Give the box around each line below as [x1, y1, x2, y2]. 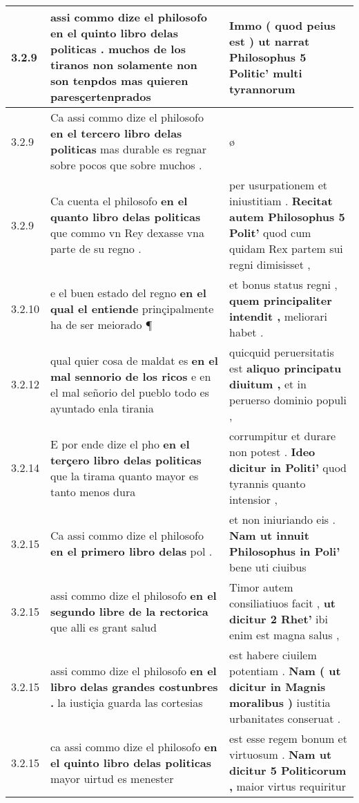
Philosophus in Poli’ [229, 543, 340, 559]
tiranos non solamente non [50, 57, 197, 73]
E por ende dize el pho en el [50, 435, 190, 452]
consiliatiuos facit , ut [229, 595, 336, 611]
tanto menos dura [50, 483, 136, 500]
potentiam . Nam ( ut [229, 663, 341, 679]
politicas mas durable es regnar [50, 141, 207, 157]
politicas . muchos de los [50, 41, 186, 57]
